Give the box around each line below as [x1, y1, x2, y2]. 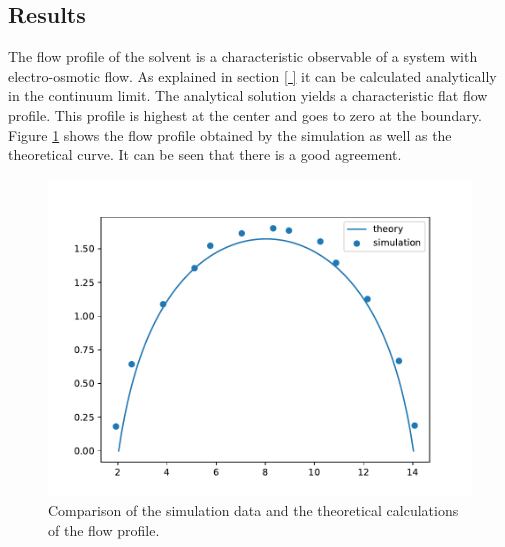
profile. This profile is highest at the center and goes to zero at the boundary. [8, 104, 482, 125]
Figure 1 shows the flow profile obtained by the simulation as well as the [8, 124, 452, 145]
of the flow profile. [48, 519, 160, 540]
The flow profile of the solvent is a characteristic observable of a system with [8, 46, 478, 67]
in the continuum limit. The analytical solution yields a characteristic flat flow [8, 85, 488, 106]
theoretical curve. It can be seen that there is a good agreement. [8, 144, 402, 165]
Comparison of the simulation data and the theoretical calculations [48, 500, 459, 521]
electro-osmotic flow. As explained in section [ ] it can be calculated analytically [8, 65, 497, 86]
